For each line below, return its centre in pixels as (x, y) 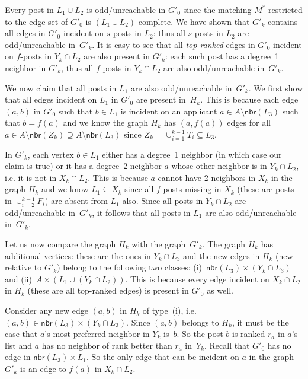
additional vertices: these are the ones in (78, 255)
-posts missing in (191, 189)
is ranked (249, 334)
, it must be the (260, 322)
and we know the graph (105, 122)
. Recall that (227, 345)
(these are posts (266, 189)
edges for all (249, 122)
